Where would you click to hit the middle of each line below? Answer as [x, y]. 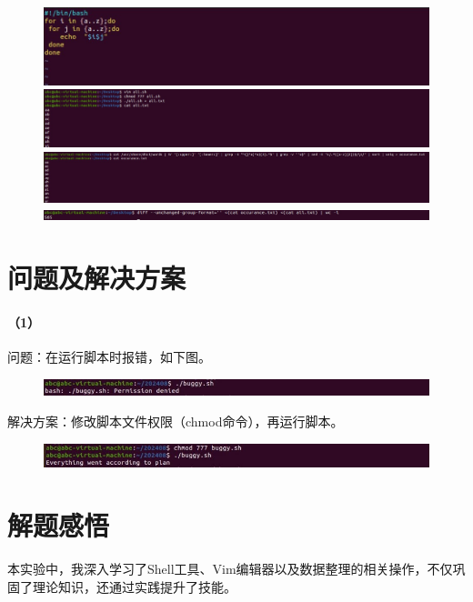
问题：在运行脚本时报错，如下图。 [109, 356]
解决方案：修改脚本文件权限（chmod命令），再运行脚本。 [176, 421]
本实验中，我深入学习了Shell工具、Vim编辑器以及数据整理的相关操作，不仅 [230, 569]
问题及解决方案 [97, 278]
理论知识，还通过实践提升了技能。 [134, 586]
